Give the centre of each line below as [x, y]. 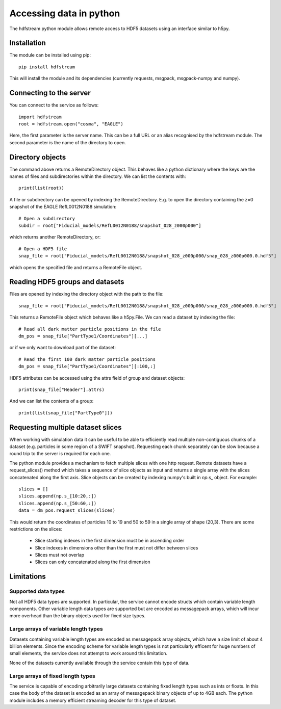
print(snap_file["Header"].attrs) [61, 389]
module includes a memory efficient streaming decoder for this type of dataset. [93, 700]
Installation [28, 43]
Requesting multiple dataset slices [66, 427]
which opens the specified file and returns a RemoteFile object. [76, 267]
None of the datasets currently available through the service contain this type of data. [99, 663]
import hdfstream [40, 117]
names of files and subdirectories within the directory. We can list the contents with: [98, 176]
